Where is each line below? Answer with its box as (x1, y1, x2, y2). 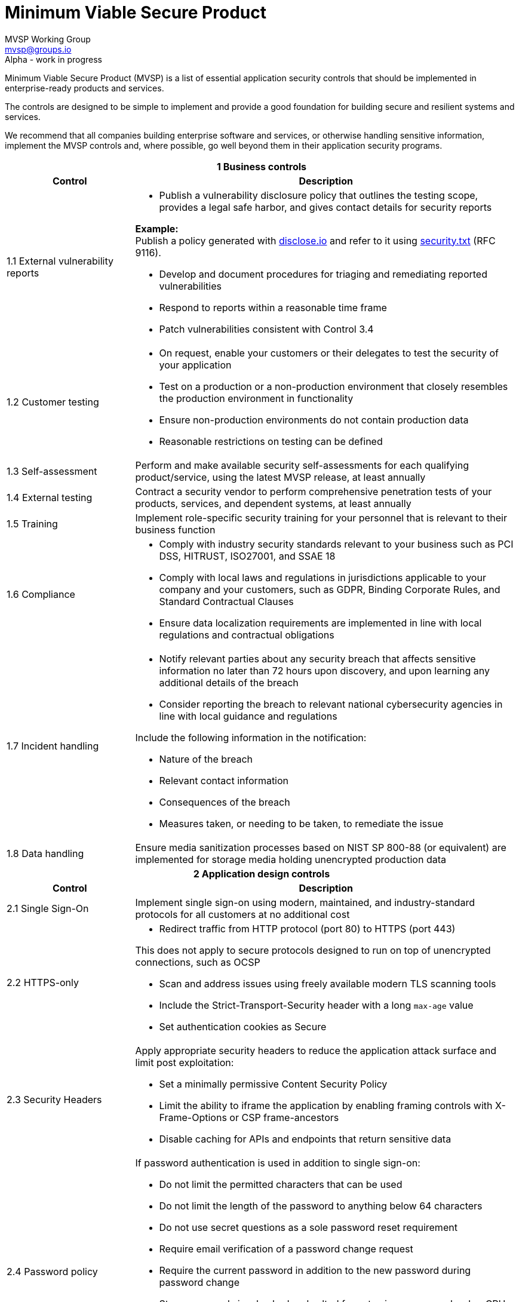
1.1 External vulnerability (7, 254, 113, 267)
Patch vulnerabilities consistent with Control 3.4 (159, 323, 374, 335)
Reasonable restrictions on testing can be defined (159, 435, 383, 447)
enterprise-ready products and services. (5, 82, 164, 93)
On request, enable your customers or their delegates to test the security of (159, 346, 499, 359)
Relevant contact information (159, 774, 289, 787)
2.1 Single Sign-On (7, 902, 89, 914)
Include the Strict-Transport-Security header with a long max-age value (159, 999, 474, 1011)
